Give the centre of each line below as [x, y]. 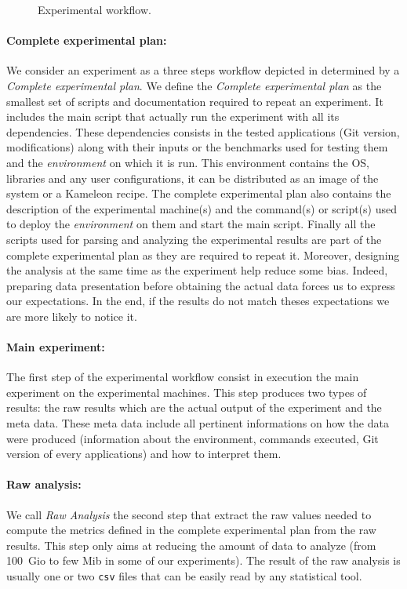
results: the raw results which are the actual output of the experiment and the [194, 407]
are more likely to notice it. [72, 316]
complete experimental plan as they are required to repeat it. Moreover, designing [203, 255]
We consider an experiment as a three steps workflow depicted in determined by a [203, 70]
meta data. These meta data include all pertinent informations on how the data [198, 423]
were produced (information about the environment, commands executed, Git [193, 438]
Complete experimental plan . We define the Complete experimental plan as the [194, 85]
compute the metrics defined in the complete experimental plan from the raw [191, 530]
